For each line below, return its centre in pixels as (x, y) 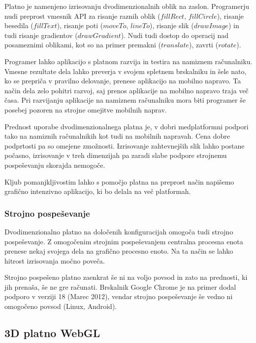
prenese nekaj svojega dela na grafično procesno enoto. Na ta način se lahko (119, 251)
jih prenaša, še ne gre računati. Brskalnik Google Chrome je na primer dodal (120, 286)
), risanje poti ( (80, 25)
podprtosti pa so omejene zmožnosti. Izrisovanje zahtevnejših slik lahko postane (125, 145)
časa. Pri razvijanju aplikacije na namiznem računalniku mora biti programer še (125, 100)
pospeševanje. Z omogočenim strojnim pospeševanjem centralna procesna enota (124, 241)
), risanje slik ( (172, 25)
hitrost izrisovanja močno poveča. (55, 260)
